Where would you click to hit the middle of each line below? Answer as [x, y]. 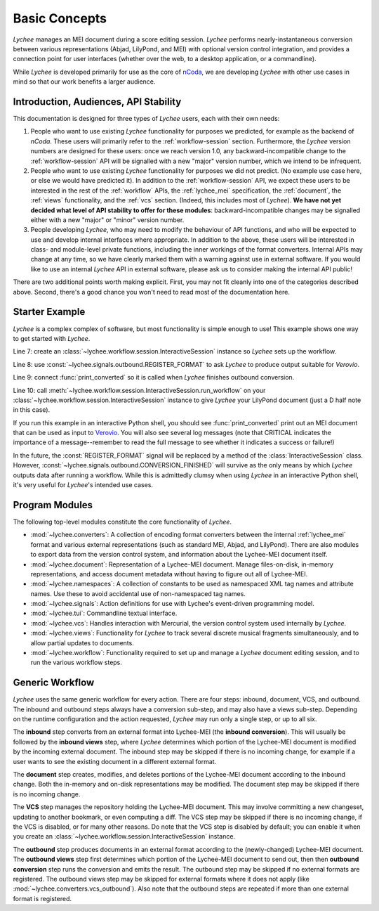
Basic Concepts [60, 18]
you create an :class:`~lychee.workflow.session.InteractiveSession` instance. [124, 836]
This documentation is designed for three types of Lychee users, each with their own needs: [146, 119]
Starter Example [49, 312]
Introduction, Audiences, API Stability [97, 102]
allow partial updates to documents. [82, 642]
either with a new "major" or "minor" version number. [107, 220]
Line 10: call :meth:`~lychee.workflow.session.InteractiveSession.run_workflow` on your [139, 390]
